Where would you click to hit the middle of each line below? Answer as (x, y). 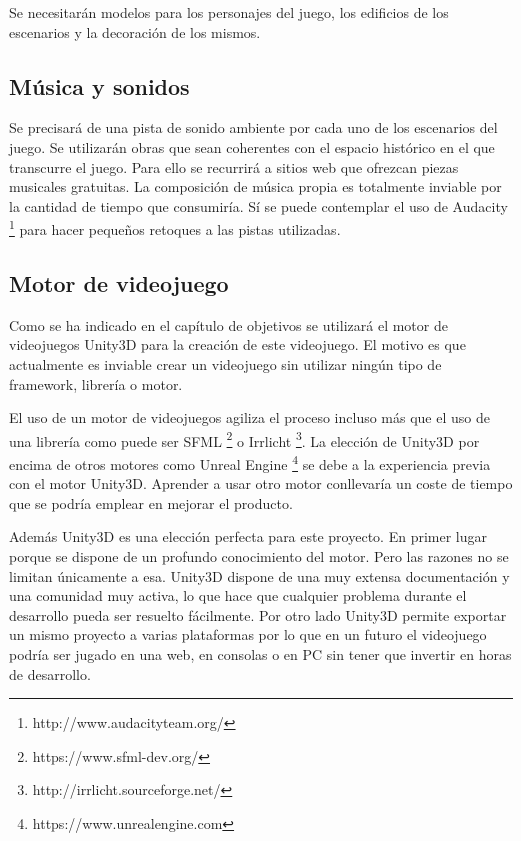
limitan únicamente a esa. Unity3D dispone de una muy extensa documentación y (259, 575)
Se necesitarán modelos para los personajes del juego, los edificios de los (229, 12)
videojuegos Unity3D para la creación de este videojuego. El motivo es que (237, 344)
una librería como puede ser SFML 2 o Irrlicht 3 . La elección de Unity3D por (244, 439)
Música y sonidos (99, 85)
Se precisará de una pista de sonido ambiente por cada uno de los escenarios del (253, 127)
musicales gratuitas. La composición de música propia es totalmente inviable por (255, 186)
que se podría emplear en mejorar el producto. (151, 502)
